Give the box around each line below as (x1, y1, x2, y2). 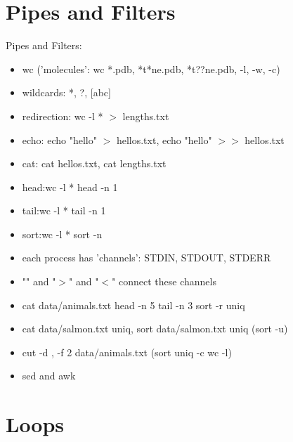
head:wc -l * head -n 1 (22, 179, 118, 194)
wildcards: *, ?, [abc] (22, 85, 111, 100)
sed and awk (22, 368, 76, 383)
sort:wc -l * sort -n (22, 226, 103, 241)
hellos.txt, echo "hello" (116, 132, 212, 147)
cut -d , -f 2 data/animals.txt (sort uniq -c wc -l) (22, 344, 232, 359)
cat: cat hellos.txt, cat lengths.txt (22, 156, 167, 171)
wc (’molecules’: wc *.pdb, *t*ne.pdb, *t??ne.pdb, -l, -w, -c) (22, 61, 280, 76)
